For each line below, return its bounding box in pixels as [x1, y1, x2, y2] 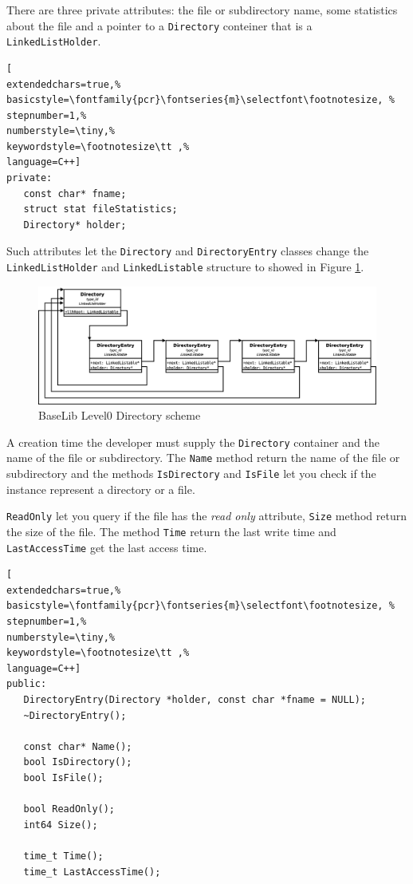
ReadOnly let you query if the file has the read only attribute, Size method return [6, 507, 407, 524]
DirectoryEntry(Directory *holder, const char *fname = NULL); [23, 694, 367, 706]
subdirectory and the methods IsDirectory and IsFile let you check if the [6, 465, 376, 482]
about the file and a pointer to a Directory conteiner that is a [6, 17, 313, 34]
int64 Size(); [23, 819, 98, 831]
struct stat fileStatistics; [23, 203, 178, 215]
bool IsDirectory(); [23, 756, 132, 768]
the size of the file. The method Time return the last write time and [6, 523, 336, 539]
